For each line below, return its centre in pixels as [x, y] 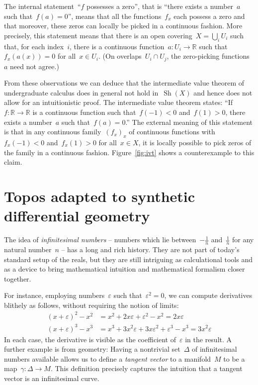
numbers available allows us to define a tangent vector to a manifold [108, 358]
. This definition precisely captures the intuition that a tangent [146, 368]
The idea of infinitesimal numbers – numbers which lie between [100, 240]
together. [18, 278]
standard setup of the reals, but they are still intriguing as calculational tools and [128, 259]
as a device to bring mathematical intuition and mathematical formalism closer [125, 269]
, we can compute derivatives [208, 295]
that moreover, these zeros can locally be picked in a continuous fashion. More [123, 26]
